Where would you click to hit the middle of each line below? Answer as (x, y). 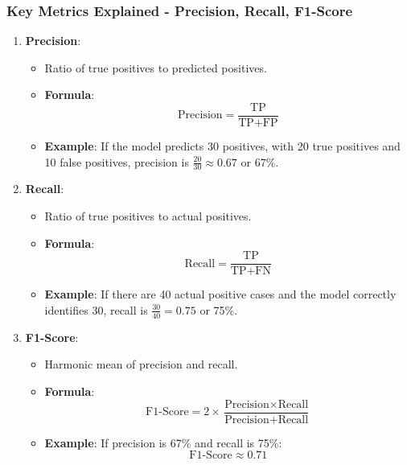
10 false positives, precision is (117, 161)
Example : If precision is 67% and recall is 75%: (163, 442)
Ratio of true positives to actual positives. (148, 216)
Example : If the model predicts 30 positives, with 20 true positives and (222, 146)
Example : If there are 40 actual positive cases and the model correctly (220, 294)
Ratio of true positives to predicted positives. (156, 67)
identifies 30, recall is (96, 309)
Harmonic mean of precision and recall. (141, 364)
